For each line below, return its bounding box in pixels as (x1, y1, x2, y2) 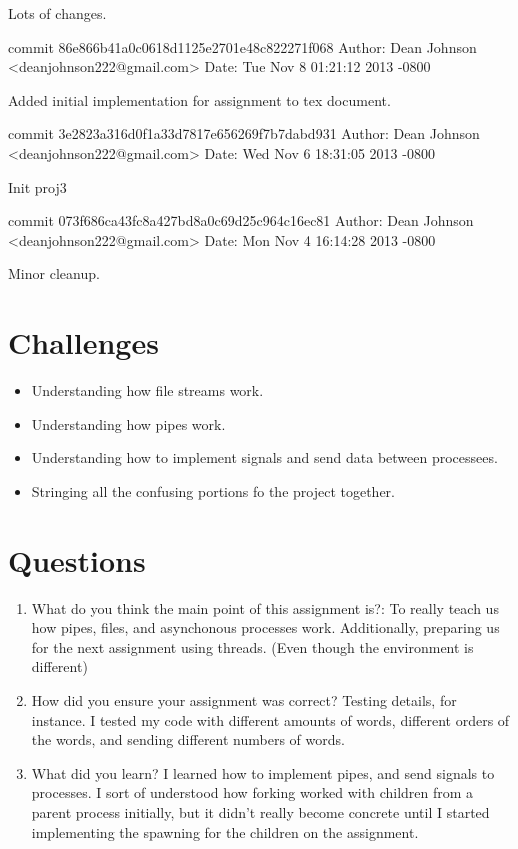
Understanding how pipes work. (31, 413, 226, 434)
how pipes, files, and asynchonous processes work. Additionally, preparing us (31, 617, 500, 638)
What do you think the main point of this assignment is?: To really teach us (31, 597, 499, 618)
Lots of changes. (8, 3, 107, 23)
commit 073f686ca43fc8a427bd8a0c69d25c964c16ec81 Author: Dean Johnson (8, 210, 474, 231)
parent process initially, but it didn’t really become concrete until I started (31, 801, 490, 822)
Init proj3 (8, 176, 67, 197)
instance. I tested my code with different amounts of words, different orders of (31, 709, 510, 730)
